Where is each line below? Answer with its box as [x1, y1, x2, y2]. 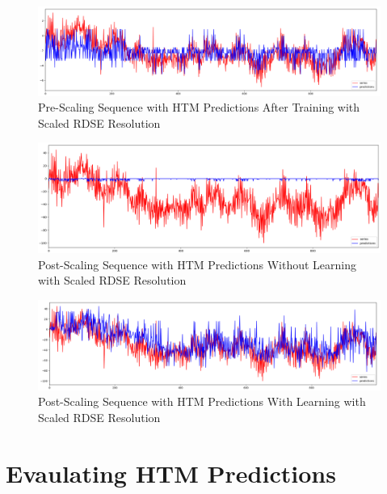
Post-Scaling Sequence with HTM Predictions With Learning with [38, 393, 366, 410]
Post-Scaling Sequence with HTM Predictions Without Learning [38, 255, 357, 272]
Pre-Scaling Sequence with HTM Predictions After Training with [38, 99, 360, 116]
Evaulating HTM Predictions [6, 456, 336, 489]
